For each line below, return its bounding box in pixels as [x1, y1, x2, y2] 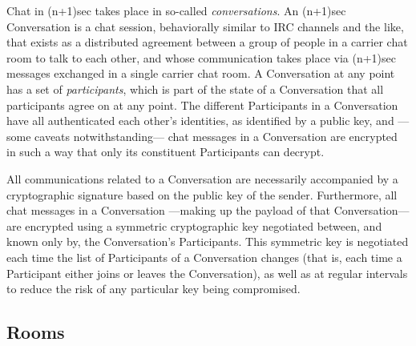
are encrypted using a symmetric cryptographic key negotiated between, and [6, 217, 382, 234]
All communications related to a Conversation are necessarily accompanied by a [6, 170, 398, 187]
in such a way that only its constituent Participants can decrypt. [6, 143, 325, 160]
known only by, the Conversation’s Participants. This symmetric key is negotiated [6, 233, 409, 250]
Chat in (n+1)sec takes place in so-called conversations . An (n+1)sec [6, 2, 346, 18]
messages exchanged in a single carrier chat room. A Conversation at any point [6, 65, 395, 82]
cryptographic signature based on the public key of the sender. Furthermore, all [6, 186, 398, 203]
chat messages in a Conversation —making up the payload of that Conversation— [6, 202, 410, 219]
